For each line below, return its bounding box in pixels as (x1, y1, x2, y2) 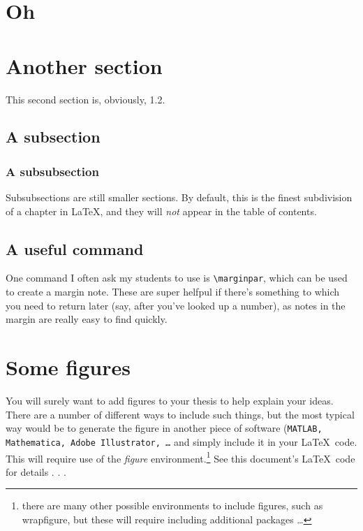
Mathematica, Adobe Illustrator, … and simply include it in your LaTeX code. (6, 434, 357, 449)
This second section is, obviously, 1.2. (6, 92, 165, 106)
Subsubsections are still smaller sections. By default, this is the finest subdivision (6, 190, 353, 205)
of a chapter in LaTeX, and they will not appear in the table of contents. (6, 203, 317, 218)
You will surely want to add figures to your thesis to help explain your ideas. (6, 393, 334, 408)
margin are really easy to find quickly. (6, 312, 168, 326)
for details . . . (6, 464, 66, 479)
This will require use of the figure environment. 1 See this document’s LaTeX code (6, 449, 355, 465)
